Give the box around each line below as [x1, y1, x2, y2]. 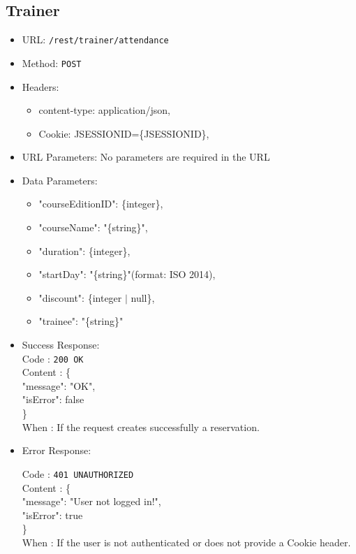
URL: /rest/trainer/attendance [22, 32, 169, 47]
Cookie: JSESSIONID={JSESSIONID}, [38, 126, 209, 140]
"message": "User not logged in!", [22, 494, 161, 509]
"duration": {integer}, [38, 243, 131, 258]
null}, [131, 290, 155, 305]
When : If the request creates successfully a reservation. [22, 419, 260, 434]
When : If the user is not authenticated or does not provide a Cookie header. [22, 534, 351, 549]
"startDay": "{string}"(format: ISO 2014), [38, 267, 216, 282]
